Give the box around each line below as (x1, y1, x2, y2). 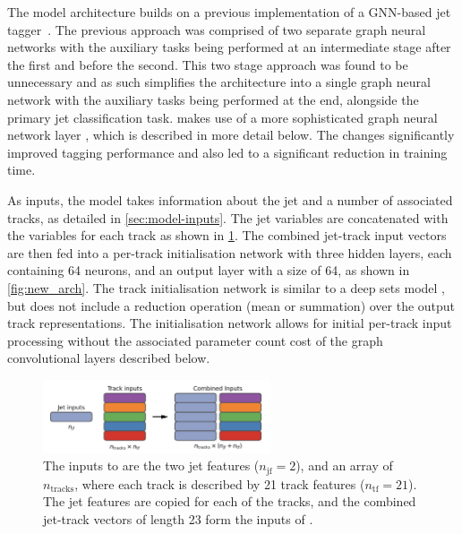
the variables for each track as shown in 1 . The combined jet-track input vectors (7, 226, 447, 245)
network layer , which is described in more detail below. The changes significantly (7, 125, 455, 144)
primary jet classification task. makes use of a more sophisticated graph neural (7, 108, 438, 126)
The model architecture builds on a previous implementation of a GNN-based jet (7, 3, 451, 21)
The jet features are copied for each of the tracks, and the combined (43, 492, 416, 511)
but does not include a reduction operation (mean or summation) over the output (7, 296, 456, 314)
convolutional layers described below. (7, 349, 210, 367)
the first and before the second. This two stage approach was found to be (7, 55, 408, 73)
